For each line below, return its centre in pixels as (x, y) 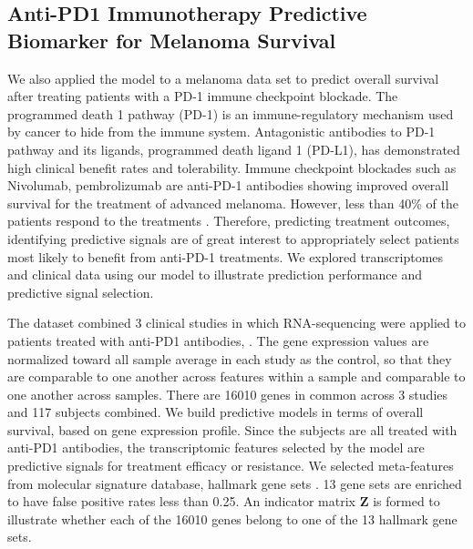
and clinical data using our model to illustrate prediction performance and (215, 274)
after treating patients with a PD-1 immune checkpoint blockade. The (203, 96)
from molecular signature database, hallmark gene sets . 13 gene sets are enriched (235, 483)
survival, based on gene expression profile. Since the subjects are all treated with (232, 429)
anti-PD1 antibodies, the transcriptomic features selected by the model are (216, 447)
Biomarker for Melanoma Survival (172, 40)
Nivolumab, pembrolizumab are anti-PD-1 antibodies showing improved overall (228, 185)
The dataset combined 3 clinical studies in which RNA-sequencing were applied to (236, 323)
